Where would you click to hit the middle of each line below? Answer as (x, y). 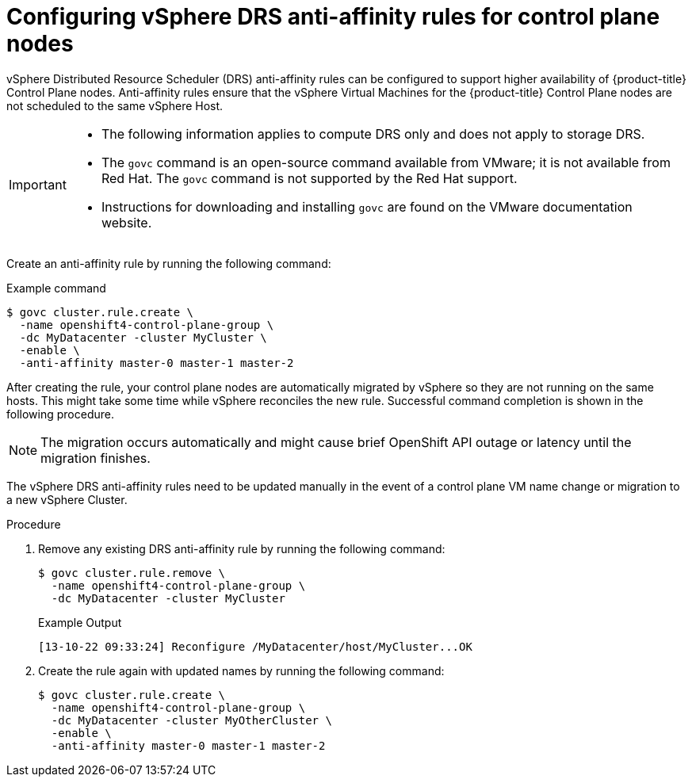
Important (38, 184)
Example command (56, 288)
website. (126, 222)
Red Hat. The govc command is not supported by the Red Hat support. (309, 178)
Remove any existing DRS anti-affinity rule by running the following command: (242, 548)
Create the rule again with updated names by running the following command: (241, 670)
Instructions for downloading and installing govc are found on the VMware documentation (367, 206)
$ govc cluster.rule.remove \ (132, 573)
